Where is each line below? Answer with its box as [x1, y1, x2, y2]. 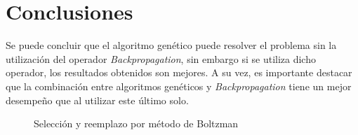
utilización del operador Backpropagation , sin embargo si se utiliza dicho [6, 51, 316, 66]
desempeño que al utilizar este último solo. [6, 92, 189, 107]
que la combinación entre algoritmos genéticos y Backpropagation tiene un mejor [6, 78, 352, 93]
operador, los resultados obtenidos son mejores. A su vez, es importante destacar [6, 65, 352, 80]
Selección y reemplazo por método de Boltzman [34, 116, 239, 131]
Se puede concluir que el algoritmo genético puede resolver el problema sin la [6, 38, 337, 52]
